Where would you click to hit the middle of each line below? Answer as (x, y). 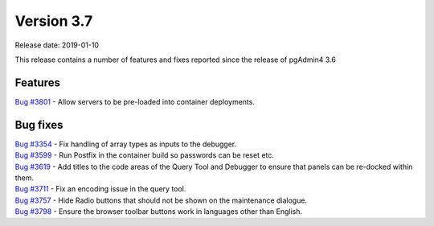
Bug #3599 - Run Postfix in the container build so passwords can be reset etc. (145, 155)
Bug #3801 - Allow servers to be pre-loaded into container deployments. (135, 101)
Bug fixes (39, 125)
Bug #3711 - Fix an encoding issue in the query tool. (100, 189)
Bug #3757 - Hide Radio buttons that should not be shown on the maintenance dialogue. (161, 200)
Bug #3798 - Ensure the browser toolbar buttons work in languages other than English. (159, 212)
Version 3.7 (54, 21)
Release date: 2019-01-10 (57, 45)
